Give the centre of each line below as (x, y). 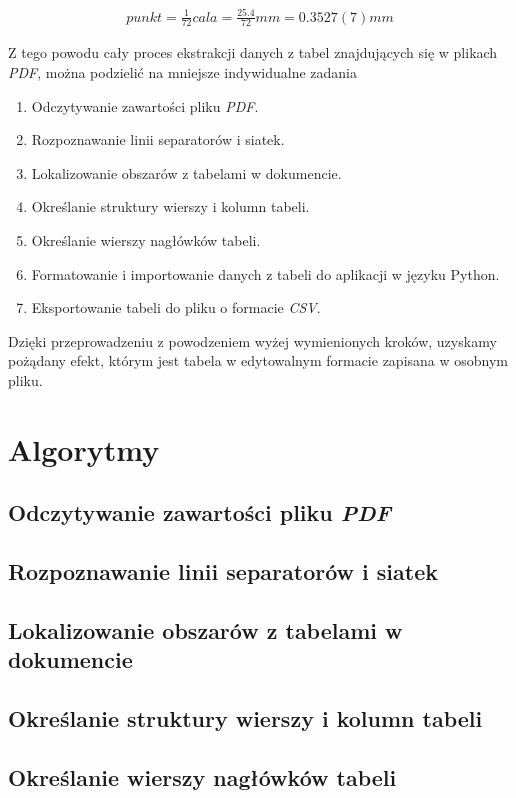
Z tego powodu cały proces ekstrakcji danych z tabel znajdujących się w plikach (253, 52)
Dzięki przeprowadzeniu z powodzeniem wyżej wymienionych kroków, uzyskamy (252, 340)
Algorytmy (84, 448)
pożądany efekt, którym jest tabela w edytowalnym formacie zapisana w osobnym (258, 360)
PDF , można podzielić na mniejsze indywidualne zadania (182, 71)
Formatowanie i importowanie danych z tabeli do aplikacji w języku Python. (265, 273)
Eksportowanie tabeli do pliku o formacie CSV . (176, 307)
